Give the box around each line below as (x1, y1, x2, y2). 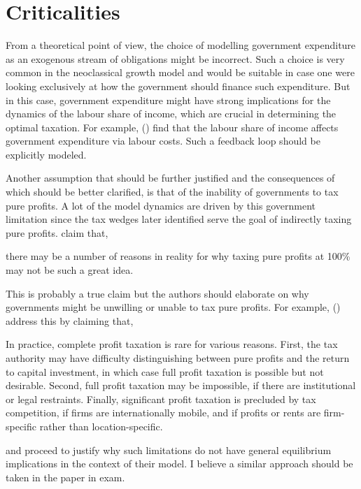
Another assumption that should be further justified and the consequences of (6, 170, 335, 185)
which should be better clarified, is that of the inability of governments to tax (6, 184, 339, 199)
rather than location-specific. (39, 418, 163, 433)
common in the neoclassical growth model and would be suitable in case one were (6, 65, 355, 80)
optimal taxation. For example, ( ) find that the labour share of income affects (6, 119, 339, 134)
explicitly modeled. (6, 147, 87, 161)
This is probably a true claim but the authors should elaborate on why (6, 286, 309, 300)
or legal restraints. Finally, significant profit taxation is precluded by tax (6, 391, 316, 406)
